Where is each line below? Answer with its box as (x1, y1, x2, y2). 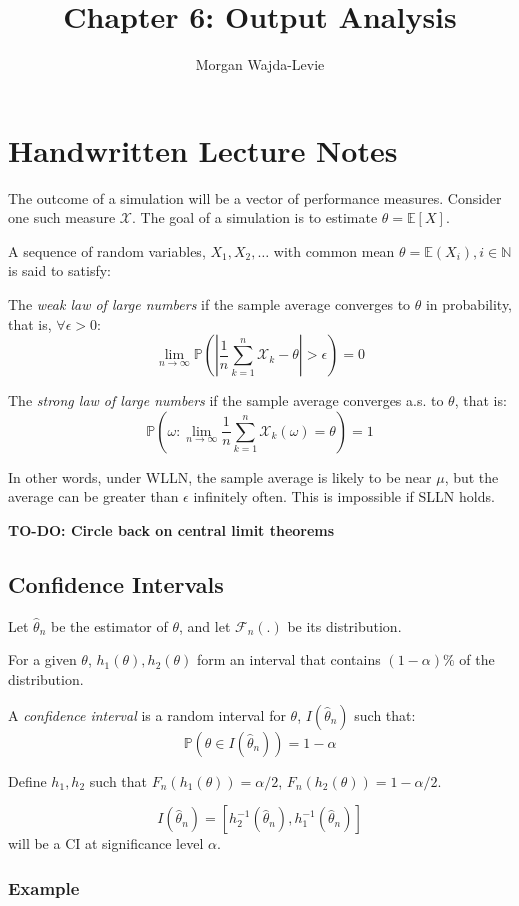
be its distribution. (287, 615, 402, 636)
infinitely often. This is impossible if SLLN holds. (193, 486, 495, 507)
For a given (8, 649, 77, 670)
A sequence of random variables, (8, 240, 206, 261)
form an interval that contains (197, 649, 381, 670)
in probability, (425, 294, 513, 315)
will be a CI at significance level (8, 833, 204, 854)
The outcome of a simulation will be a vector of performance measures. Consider (8, 187, 502, 208)
